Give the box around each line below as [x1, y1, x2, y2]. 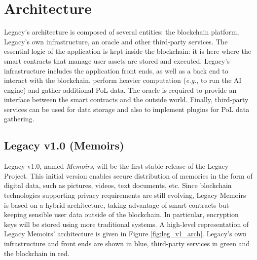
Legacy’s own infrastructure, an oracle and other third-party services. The [4, 36, 228, 46]
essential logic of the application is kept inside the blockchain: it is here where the [4, 46, 251, 56]
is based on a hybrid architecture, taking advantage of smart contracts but [4, 199, 229, 210]
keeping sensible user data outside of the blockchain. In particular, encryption [4, 209, 239, 220]
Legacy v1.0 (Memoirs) [4, 138, 124, 153]
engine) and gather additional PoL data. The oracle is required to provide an [4, 84, 237, 95]
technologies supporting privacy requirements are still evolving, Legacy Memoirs [4, 190, 246, 200]
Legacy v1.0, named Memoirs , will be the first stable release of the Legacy [4, 161, 229, 171]
